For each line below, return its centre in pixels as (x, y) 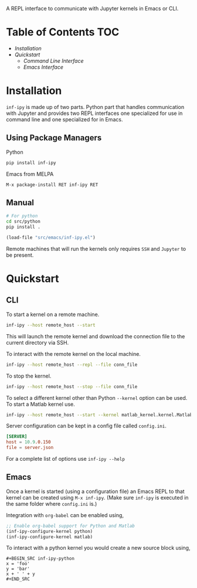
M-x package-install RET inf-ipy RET (52, 185)
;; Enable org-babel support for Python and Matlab (70, 526)
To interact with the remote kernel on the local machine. (73, 354)
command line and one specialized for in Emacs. (64, 119)
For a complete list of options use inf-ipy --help (65, 459)
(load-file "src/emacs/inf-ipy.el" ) (51, 237)
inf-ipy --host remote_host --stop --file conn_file (72, 386)
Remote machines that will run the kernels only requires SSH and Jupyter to (96, 249)
